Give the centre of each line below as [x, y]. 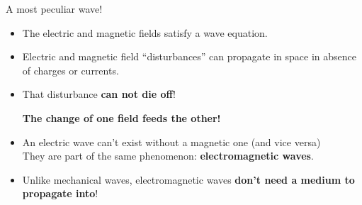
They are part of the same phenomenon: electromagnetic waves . [168, 156]
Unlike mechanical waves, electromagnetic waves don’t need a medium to [188, 179]
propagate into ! [60, 193]
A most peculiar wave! [54, 9]
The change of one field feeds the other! [121, 117]
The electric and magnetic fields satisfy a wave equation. [145, 32]
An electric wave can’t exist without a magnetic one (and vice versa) [171, 142]
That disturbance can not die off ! [99, 94]
